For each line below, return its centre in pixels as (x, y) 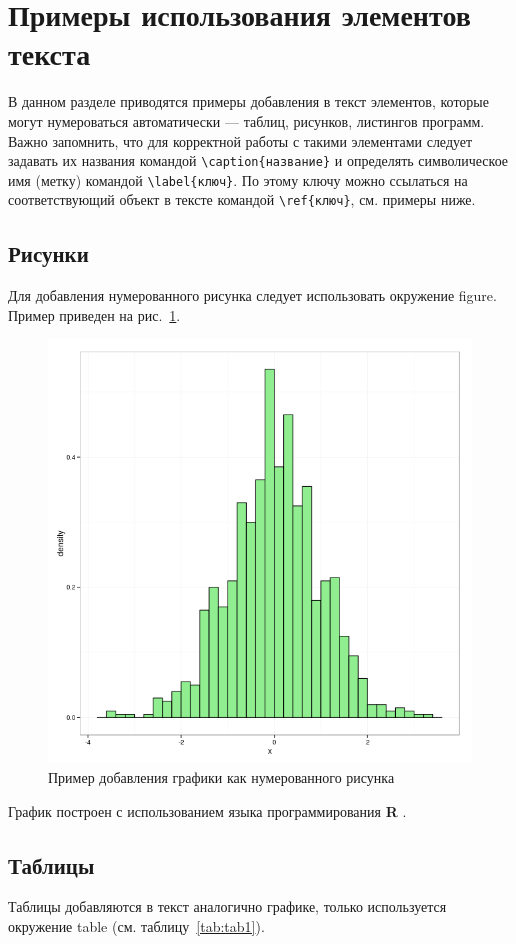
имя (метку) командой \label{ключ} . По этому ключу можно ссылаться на (238, 179)
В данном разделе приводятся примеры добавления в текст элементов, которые (248, 101)
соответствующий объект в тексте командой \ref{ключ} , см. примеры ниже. (242, 199)
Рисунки (48, 253)
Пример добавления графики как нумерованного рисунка (221, 777)
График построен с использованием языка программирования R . (207, 810)
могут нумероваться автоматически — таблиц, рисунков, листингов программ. (246, 120)
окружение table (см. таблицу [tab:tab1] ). (136, 926)
